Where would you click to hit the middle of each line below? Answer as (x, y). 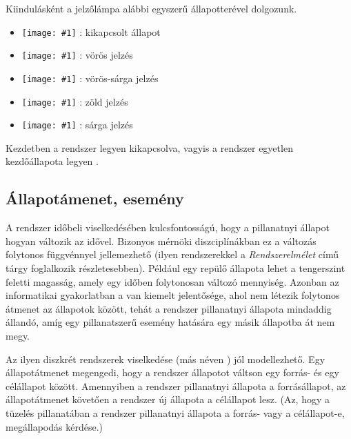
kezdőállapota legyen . (52, 161)
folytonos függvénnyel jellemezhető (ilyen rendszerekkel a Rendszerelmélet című (172, 254)
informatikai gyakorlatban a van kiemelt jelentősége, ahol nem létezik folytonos (173, 295)
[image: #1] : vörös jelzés (77, 55)
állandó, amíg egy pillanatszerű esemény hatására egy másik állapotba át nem (170, 322)
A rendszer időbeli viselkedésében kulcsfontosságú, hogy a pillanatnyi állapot (168, 227)
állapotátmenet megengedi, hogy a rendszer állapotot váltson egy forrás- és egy (172, 372)
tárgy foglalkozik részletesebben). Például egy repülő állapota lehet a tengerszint (175, 268)
